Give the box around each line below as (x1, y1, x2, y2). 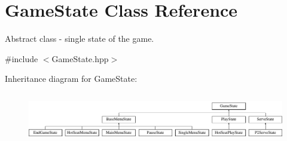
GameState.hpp (51, 52, 109, 65)
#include (5, 52, 38, 65)
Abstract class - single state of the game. (5, 32, 154, 45)
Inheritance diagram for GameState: (5, 72, 138, 85)
